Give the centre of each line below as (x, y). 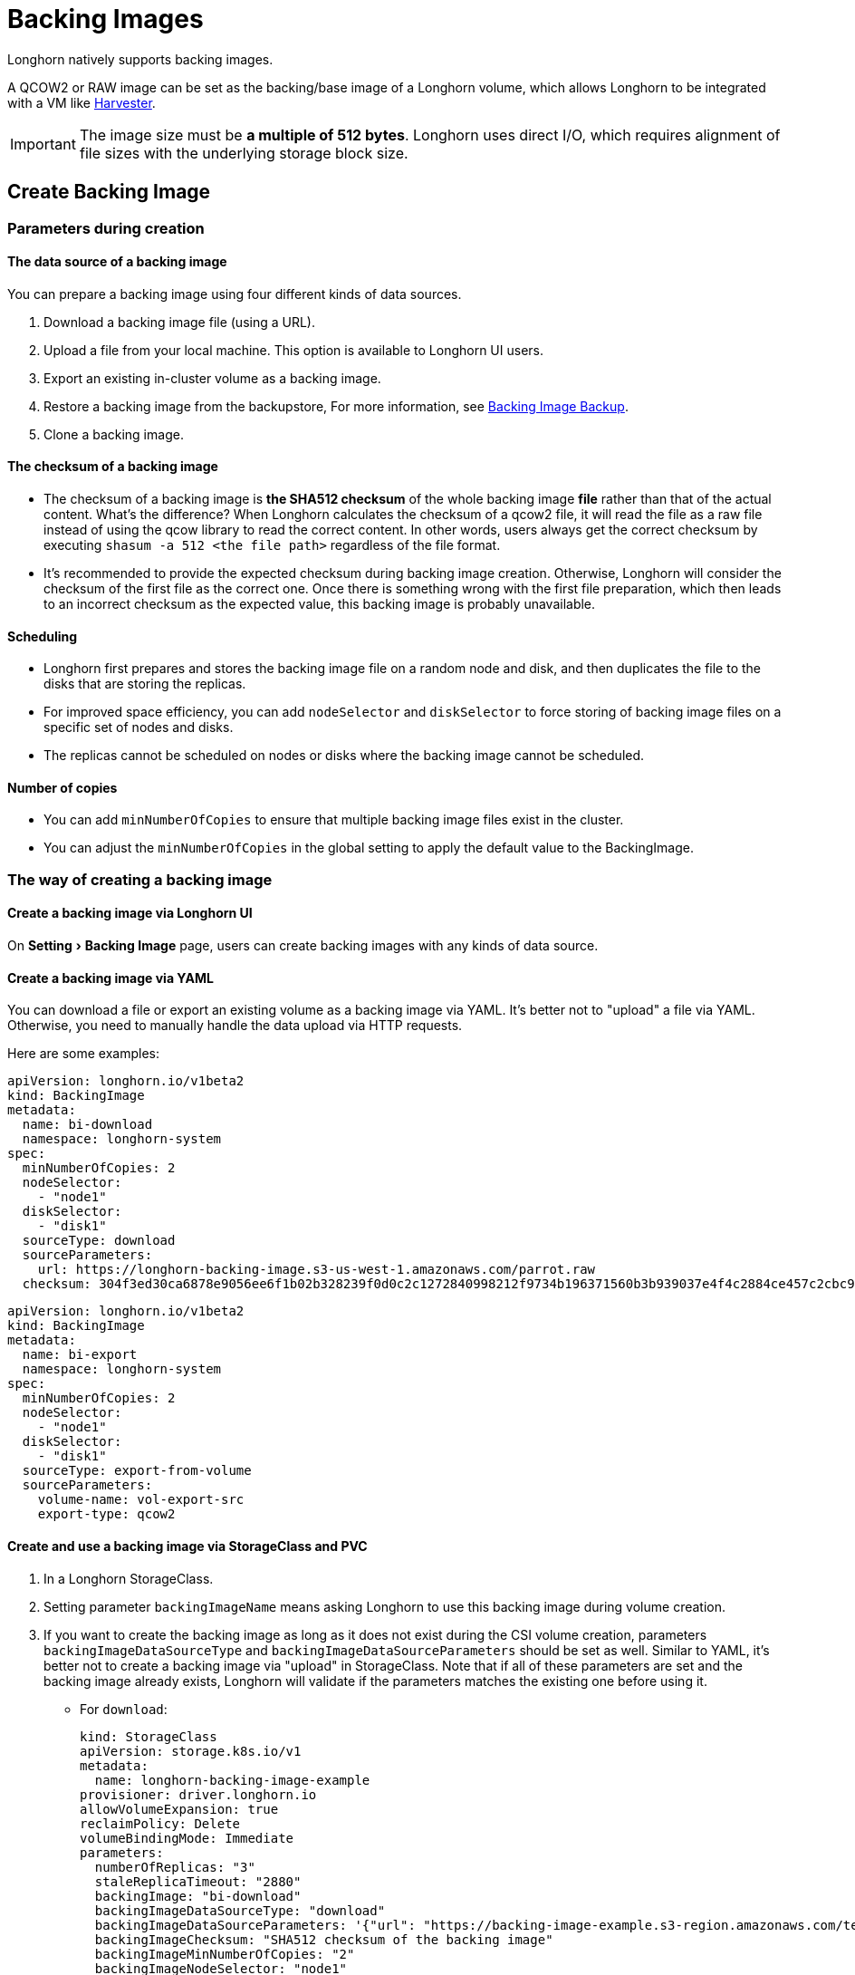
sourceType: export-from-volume (137, 1471)
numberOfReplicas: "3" (175, 1867)
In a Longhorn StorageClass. (129, 1578)
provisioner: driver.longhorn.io (198, 1794)
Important (43, 144)
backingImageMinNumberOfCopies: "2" (225, 1954)
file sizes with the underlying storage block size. (244, 153)
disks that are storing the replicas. (145, 684)
